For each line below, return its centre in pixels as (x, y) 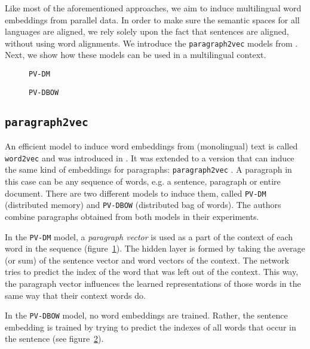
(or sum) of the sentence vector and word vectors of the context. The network (147, 260)
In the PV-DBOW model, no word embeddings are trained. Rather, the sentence (146, 315)
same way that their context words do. (75, 295)
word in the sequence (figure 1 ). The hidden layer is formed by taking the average (155, 248)
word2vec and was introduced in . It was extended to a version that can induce (150, 157)
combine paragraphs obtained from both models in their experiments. (132, 216)
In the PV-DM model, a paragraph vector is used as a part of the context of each (149, 236)
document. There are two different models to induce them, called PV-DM (136, 193)
